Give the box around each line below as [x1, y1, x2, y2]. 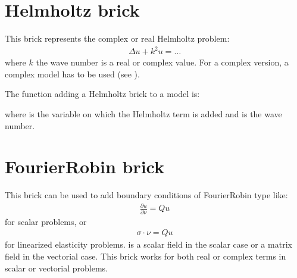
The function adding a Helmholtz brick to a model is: [5, 88, 200, 100]
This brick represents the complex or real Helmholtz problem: [5, 32, 230, 45]
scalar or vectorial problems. [5, 261, 108, 274]
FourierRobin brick [5, 154, 165, 179]
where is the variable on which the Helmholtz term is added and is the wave [5, 108, 282, 120]
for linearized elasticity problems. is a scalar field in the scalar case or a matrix [5, 238, 292, 251]
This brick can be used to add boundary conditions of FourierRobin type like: [5, 189, 288, 201]
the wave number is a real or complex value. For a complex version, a [36, 56, 289, 68]
